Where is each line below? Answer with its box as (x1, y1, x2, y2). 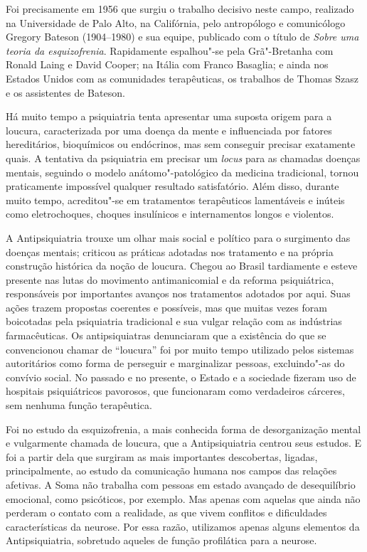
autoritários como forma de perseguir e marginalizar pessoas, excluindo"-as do (6, 356, 345, 371)
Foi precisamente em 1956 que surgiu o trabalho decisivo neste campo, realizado (6, 1, 354, 16)
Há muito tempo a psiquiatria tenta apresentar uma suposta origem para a (6, 109, 332, 124)
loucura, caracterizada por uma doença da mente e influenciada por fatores (6, 122, 332, 137)
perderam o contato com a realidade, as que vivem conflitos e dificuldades (6, 505, 327, 520)
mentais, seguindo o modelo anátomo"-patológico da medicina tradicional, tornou (6, 164, 359, 179)
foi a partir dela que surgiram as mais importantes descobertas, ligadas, (6, 449, 318, 464)
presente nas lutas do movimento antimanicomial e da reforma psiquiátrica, (6, 272, 334, 287)
